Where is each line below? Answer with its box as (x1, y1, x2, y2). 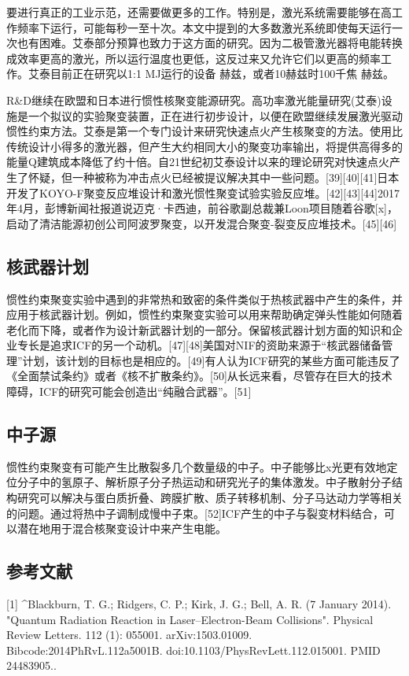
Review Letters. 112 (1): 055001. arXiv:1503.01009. (6, 626, 252, 643)
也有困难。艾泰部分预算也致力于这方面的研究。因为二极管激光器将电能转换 (17, 35, 403, 51)
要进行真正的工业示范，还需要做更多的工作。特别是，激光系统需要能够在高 (6, 4, 392, 20)
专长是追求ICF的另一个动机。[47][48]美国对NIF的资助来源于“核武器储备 (17, 337, 382, 353)
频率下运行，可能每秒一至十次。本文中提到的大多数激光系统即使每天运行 (17, 19, 392, 35)
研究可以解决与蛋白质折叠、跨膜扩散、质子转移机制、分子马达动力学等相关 (17, 489, 403, 506)
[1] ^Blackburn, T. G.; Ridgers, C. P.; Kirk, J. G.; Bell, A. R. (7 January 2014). (6, 596, 392, 612)
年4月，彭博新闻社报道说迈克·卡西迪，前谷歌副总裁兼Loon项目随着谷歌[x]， (6, 200, 398, 216)
